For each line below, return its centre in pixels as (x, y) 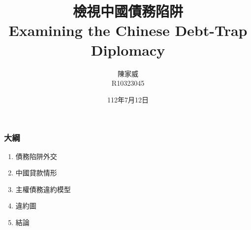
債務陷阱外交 (36, 156)
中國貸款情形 (36, 173)
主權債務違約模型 (43, 189)
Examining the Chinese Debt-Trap (128, 30)
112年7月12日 (128, 99)
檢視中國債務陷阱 (128, 11)
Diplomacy (128, 49)
